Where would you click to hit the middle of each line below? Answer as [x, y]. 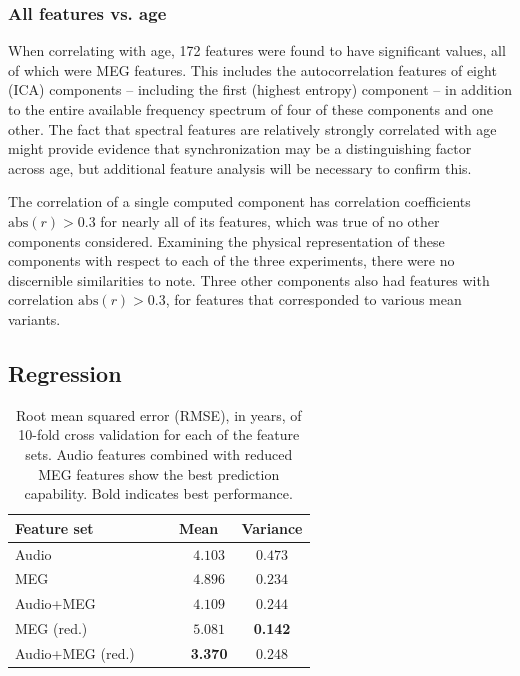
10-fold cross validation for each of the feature [159, 434]
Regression [65, 372]
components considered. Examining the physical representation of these [226, 240]
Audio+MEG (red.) [75, 652]
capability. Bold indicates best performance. [158, 493]
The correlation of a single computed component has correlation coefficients [239, 201]
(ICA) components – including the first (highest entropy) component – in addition [260, 89]
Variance [272, 527]
